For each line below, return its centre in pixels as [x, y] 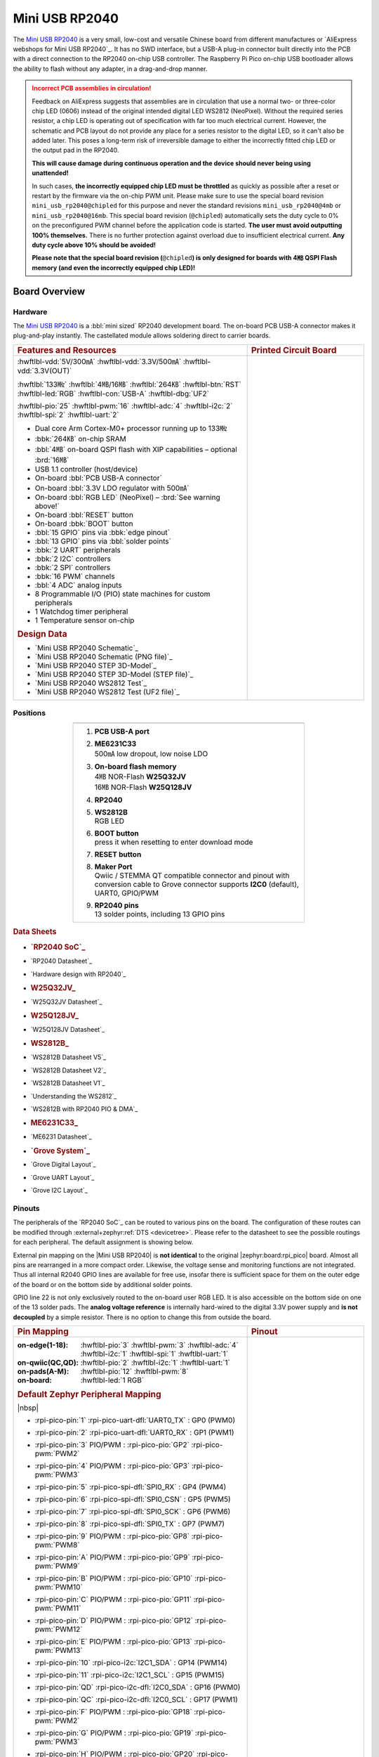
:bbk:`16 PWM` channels [75, 576]
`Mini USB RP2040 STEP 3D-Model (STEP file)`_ [114, 674]
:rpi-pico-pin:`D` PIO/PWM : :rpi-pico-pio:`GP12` [114, 1621]
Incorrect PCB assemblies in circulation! [92, 89]
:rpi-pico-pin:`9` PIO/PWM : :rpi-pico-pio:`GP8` [112, 1536]
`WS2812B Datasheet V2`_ [68, 1070]
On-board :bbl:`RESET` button [84, 514]
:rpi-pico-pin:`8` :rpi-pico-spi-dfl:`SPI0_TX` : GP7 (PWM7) [129, 1524]
